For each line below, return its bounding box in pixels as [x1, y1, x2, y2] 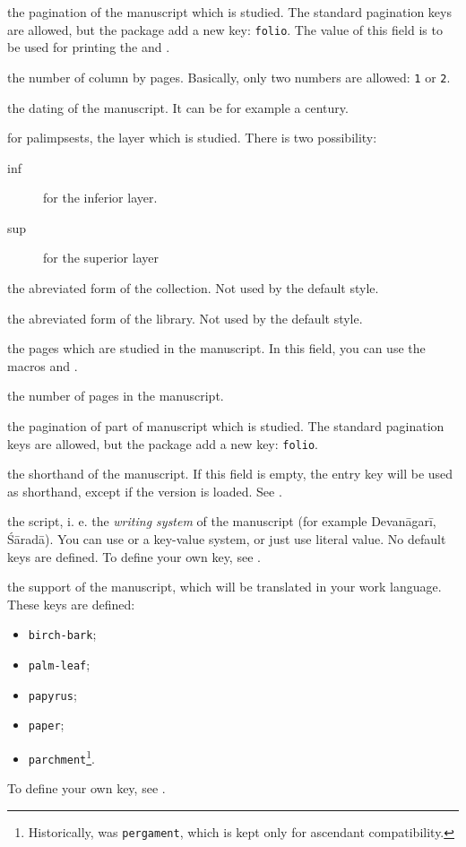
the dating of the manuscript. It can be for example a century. [7, 98, 349, 117]
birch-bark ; [28, 625, 97, 644]
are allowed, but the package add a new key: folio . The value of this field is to [7, 20, 443, 39]
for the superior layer [43, 248, 159, 267]
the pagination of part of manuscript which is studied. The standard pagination [7, 417, 444, 436]
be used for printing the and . [7, 38, 170, 56]
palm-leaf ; [28, 655, 91, 674]
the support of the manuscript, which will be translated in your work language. [7, 577, 442, 596]
